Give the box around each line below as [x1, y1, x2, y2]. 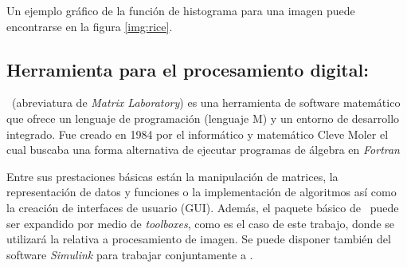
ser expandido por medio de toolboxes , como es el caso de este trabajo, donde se [6, 215, 395, 231]
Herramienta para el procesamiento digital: [6, 57, 369, 81]
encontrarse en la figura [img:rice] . [6, 18, 173, 34]
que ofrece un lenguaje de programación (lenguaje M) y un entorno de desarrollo [6, 109, 400, 126]
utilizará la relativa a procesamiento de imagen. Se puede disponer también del [6, 231, 391, 247]
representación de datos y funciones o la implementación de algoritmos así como [6, 183, 397, 200]
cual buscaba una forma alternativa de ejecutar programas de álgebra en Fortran [6, 141, 400, 158]
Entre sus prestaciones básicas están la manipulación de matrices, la [6, 167, 339, 184]
